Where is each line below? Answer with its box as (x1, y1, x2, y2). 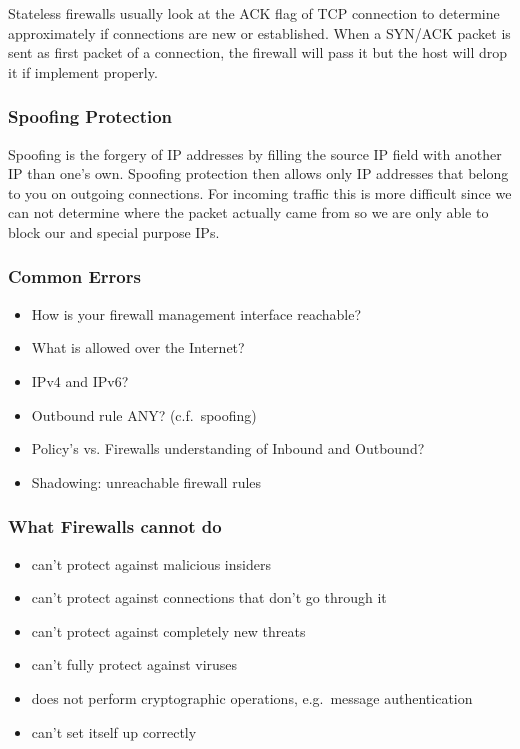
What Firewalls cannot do (8, 514, 222, 539)
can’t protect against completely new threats (31, 620, 306, 641)
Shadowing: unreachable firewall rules (31, 471, 262, 492)
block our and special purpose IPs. (8, 221, 220, 242)
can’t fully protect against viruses (31, 654, 238, 675)
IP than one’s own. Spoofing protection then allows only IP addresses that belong (8, 163, 509, 184)
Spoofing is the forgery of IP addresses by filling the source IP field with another (8, 143, 502, 164)
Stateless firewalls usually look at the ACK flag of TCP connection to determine (8, 3, 500, 23)
